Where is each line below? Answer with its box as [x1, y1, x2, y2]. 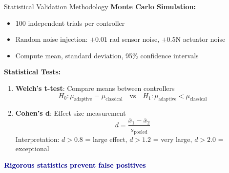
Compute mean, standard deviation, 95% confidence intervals [15, 50, 199, 60]
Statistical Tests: [4, 67, 61, 77]
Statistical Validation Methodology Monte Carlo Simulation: [4, 1, 196, 11]
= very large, [153, 134, 192, 144]
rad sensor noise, [109, 34, 160, 44]
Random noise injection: [15, 34, 88, 44]
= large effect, [85, 134, 127, 144]
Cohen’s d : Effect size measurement [15, 108, 126, 118]
